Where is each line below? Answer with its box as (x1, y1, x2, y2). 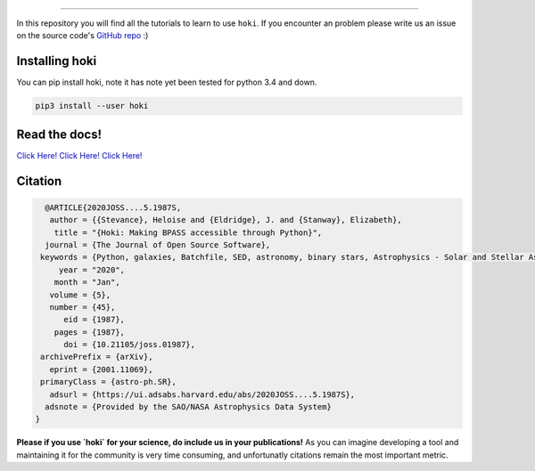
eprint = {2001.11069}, (49, 364, 153, 374)
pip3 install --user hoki (35, 101, 149, 111)
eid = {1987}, (63, 314, 125, 325)
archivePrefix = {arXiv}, (40, 352, 153, 362)
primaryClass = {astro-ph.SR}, (40, 377, 177, 387)
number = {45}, (49, 302, 116, 312)
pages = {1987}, (53, 327, 125, 337)
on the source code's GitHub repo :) (16, 30, 149, 41)
